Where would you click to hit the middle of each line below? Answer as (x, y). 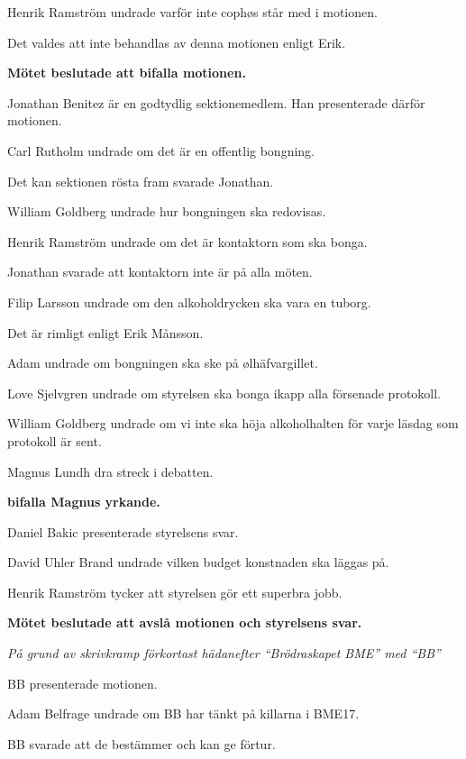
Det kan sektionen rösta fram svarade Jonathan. (141, 181)
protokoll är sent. (55, 440)
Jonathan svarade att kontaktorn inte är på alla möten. (160, 272)
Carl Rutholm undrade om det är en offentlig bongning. (161, 150)
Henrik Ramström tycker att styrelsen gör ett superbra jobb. (175, 592)
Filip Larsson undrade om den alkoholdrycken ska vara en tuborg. (189, 302)
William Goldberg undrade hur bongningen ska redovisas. (167, 211)
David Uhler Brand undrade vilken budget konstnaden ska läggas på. (198, 562)
